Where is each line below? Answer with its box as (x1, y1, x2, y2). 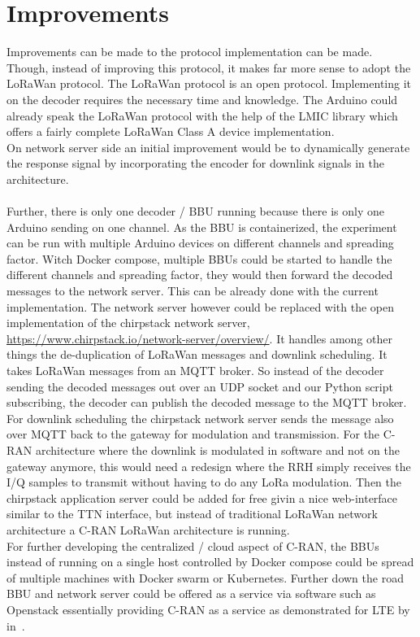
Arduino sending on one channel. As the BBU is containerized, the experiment (6, 218, 397, 235)
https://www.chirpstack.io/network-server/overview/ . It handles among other (6, 329, 392, 347)
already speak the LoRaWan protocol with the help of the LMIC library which (6, 107, 398, 124)
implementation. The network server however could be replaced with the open (6, 298, 395, 315)
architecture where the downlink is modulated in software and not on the (35, 441, 400, 458)
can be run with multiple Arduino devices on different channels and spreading (6, 234, 394, 251)
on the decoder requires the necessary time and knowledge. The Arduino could (6, 90, 398, 107)
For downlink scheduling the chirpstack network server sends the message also (6, 409, 394, 426)
